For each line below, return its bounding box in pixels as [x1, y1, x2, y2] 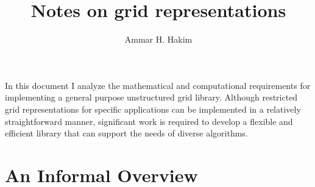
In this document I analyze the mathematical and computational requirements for [5, 79, 311, 91]
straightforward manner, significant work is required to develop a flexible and [5, 115, 293, 127]
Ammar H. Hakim [124, 33, 193, 46]
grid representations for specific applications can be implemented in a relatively [5, 102, 301, 115]
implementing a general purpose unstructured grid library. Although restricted [5, 91, 298, 104]
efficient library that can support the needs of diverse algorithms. [5, 127, 248, 139]
